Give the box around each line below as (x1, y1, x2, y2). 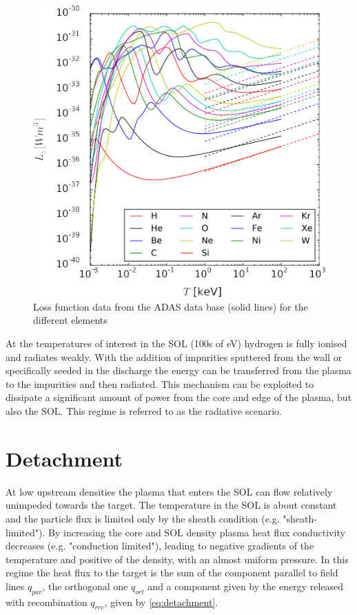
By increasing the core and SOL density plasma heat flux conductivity (48, 525, 345, 539)
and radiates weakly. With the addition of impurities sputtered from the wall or (6, 349, 343, 364)
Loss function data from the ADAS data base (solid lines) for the (33, 299, 308, 313)
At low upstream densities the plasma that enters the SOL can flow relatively (6, 484, 333, 498)
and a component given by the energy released (147, 578, 344, 593)
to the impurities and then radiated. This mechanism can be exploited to (6, 376, 314, 391)
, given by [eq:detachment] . (104, 594, 218, 609)
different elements (33, 313, 108, 327)
